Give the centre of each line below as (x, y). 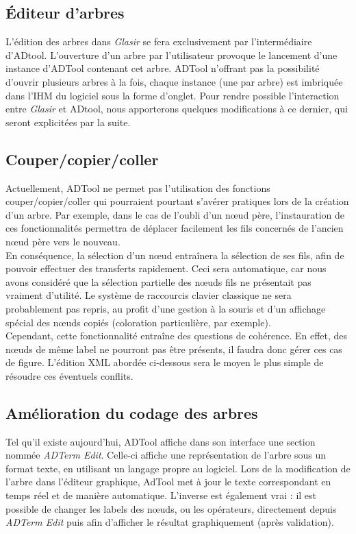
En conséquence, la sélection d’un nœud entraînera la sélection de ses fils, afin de (175, 255)
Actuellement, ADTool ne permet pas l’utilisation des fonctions (138, 187)
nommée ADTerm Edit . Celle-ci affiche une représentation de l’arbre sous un (166, 455)
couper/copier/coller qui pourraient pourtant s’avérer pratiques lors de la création (177, 201)
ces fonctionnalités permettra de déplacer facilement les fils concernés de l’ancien (175, 228)
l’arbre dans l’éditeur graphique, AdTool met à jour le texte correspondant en (168, 482)
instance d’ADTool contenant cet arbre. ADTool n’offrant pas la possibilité (163, 68)
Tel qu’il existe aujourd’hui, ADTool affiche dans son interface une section (161, 441)
